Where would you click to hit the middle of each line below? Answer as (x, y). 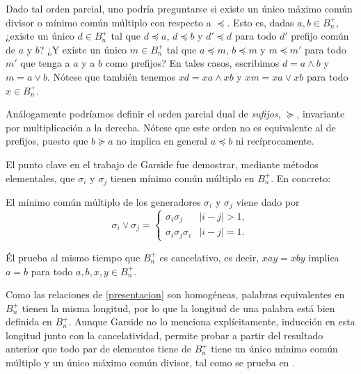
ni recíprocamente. (275, 141)
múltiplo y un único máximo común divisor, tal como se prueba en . (150, 363)
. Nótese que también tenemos (111, 76)
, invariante (321, 114)
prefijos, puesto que (47, 141)
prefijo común (320, 36)
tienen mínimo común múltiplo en (182, 178)
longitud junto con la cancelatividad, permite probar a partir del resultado (165, 335)
